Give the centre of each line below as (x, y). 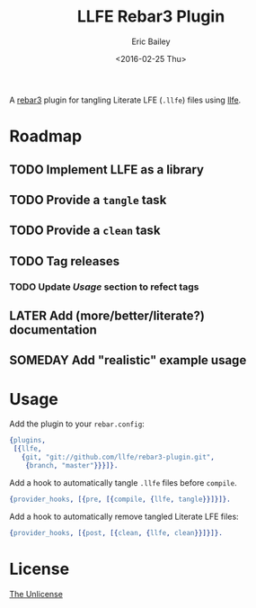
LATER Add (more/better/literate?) (107, 316)
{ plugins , (28, 441)
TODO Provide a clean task (85, 231)
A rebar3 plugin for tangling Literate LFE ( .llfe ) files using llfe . (125, 100)
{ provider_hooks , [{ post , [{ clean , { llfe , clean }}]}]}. (116, 532)
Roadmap (46, 136)
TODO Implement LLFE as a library (107, 170)
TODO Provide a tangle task (88, 200)
